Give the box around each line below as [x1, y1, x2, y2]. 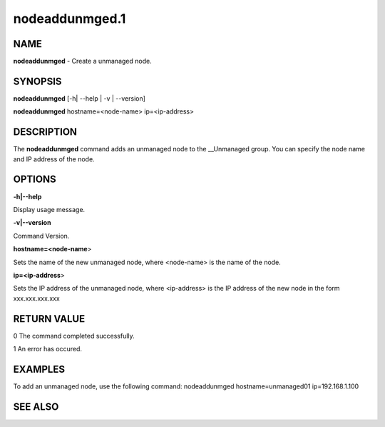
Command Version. [13, 231, 70, 240]
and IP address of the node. [13, 154, 96, 164]
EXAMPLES [13, 363, 66, 375]
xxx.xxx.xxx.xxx [13, 293, 60, 303]
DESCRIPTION [13, 126, 78, 139]
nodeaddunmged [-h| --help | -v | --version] [13, 94, 146, 103]
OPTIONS [13, 174, 56, 186]
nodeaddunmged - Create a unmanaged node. [13, 57, 153, 66]
